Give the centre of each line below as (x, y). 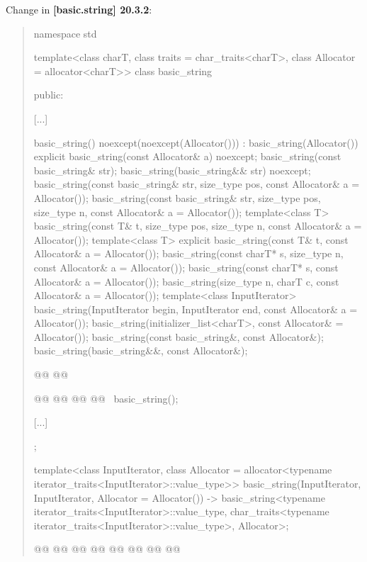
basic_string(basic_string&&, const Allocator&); (141, 350)
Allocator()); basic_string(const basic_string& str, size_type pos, (177, 197)
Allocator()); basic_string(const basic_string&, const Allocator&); (179, 336)
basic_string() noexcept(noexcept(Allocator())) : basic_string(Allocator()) (196, 142)
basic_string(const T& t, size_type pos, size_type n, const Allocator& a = (198, 226)
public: (49, 95)
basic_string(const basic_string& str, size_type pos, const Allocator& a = (197, 184)
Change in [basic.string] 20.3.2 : (79, 9)
